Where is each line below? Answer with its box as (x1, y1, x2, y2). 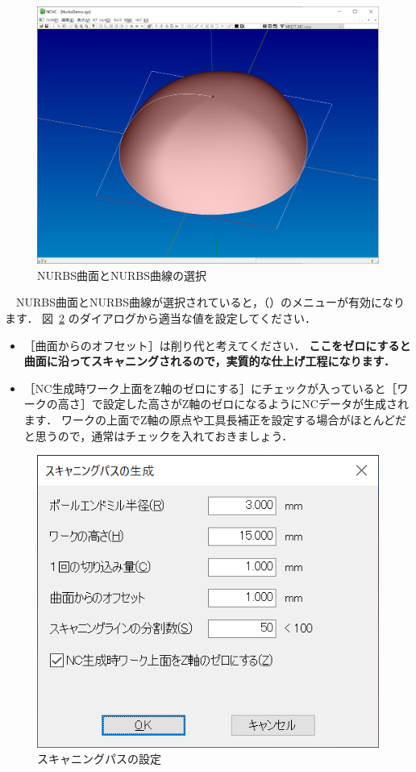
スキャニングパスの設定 (37, 750, 161, 767)
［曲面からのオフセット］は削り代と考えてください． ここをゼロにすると (23, 336, 411, 353)
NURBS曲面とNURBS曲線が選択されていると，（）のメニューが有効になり (15, 294, 406, 311)
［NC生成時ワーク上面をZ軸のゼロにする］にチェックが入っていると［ (23, 379, 397, 396)
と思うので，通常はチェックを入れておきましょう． (23, 427, 293, 444)
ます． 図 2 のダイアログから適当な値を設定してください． (5, 310, 316, 327)
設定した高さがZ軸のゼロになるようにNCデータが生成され (102, 395, 409, 412)
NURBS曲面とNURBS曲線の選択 (37, 266, 206, 283)
